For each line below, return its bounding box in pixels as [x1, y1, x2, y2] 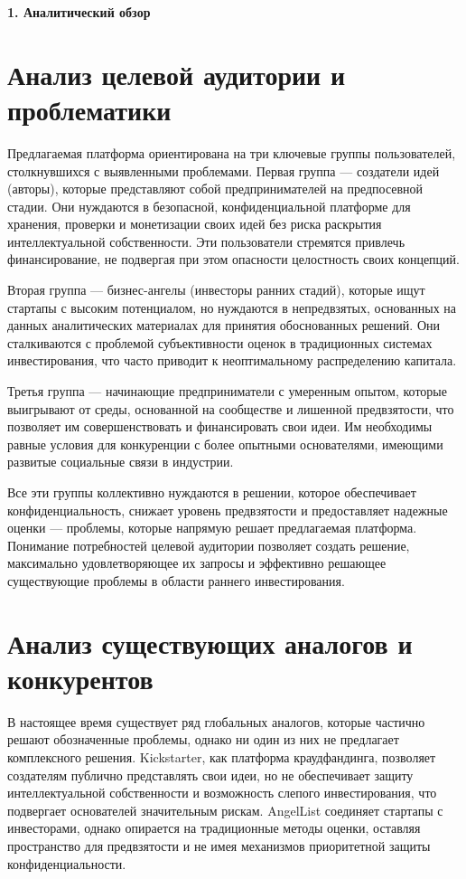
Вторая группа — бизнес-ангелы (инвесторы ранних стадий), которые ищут [7, 280, 425, 299]
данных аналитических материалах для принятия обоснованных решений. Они [7, 316, 440, 335]
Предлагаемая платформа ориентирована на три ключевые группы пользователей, [7, 143, 456, 162]
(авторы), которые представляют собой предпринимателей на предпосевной [7, 179, 424, 198]
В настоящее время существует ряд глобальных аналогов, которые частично [7, 712, 425, 731]
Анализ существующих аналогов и [7, 624, 413, 661]
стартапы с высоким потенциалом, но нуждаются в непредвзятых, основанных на [7, 298, 457, 317]
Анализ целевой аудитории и [7, 55, 346, 92]
